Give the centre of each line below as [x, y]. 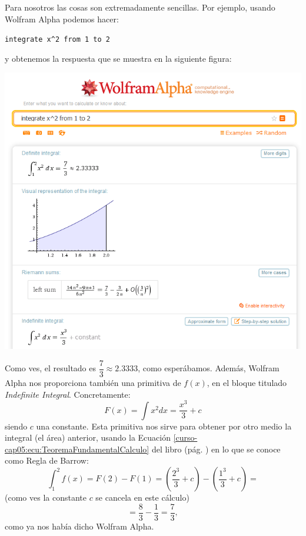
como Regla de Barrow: [47, 460]
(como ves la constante [46, 497]
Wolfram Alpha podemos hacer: [62, 19]
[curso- [185, 437]
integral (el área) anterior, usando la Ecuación [88, 437]
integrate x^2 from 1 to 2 [57, 40]
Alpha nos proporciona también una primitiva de [93, 382]
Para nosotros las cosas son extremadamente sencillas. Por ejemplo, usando [140, 7]
